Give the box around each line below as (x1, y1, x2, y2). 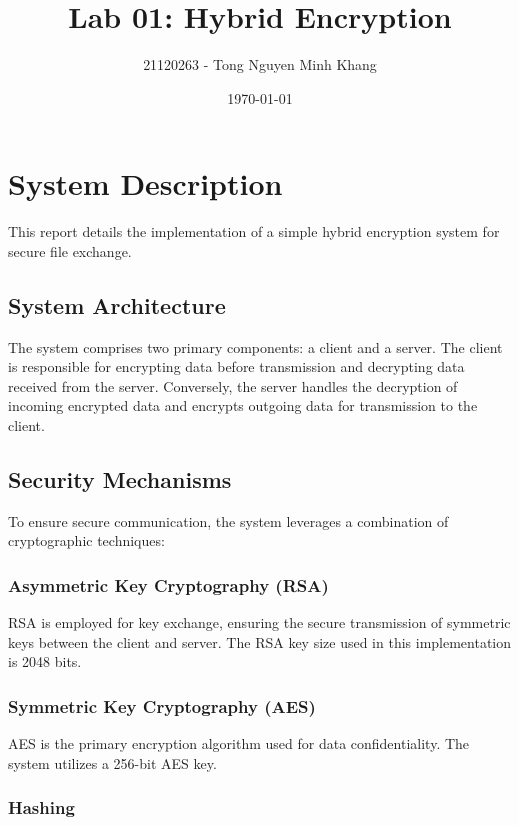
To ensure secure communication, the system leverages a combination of (8, 510, 449, 531)
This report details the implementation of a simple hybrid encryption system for (8, 221, 500, 242)
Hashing (8, 795, 75, 820)
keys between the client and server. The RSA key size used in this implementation (8, 631, 512, 652)
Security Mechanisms (8, 464, 232, 494)
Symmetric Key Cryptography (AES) (8, 693, 316, 718)
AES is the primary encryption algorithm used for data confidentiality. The (8, 733, 470, 754)
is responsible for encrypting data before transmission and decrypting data (8, 356, 465, 377)
